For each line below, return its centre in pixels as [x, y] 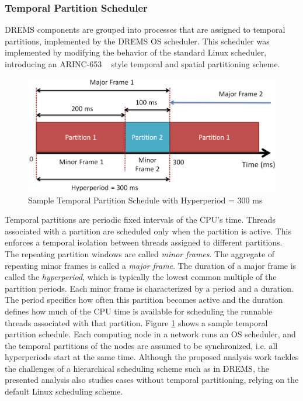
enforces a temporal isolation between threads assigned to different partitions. [144, 242]
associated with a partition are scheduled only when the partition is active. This [148, 231]
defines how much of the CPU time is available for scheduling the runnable [139, 311]
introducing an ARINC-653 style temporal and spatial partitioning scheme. [142, 64]
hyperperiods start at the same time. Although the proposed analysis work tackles [152, 357]
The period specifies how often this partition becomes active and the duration [144, 300]
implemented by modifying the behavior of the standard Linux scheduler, [136, 52]
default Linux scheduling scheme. [64, 391]
